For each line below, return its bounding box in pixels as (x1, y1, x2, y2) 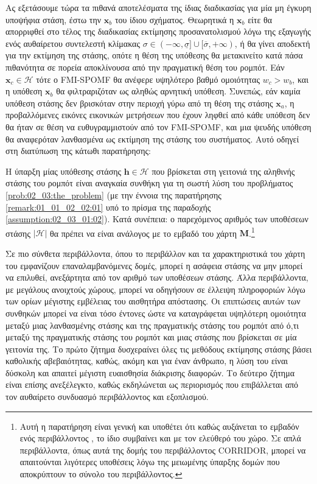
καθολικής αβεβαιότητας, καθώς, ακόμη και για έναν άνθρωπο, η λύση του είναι (5, 354, 288, 367)
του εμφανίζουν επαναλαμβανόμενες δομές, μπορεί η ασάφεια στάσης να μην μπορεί (5, 259, 303, 272)
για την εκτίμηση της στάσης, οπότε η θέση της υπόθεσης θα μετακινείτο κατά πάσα (5, 49, 303, 61)
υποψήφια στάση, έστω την (5, 13, 102, 26)
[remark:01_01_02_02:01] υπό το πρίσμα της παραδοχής (5, 200, 211, 213)
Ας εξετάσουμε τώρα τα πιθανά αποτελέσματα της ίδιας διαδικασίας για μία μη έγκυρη (5, 1, 312, 13)
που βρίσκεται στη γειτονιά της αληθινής (152, 164, 295, 177)
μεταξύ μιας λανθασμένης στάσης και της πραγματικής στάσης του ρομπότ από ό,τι (5, 318, 299, 331)
